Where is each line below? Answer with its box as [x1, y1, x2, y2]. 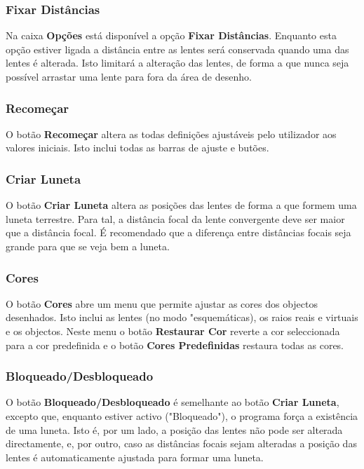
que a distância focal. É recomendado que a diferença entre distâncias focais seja [6, 225, 351, 240]
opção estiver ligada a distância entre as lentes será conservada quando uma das [6, 41, 349, 56]
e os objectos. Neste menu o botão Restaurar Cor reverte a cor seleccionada [6, 324, 340, 338]
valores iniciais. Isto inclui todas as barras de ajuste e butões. [6, 140, 269, 155]
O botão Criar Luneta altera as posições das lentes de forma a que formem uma [6, 198, 357, 212]
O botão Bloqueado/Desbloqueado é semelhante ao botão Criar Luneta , [6, 395, 339, 409]
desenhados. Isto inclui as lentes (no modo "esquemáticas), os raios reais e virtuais [6, 310, 358, 325]
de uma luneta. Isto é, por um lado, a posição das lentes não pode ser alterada [6, 422, 343, 437]
